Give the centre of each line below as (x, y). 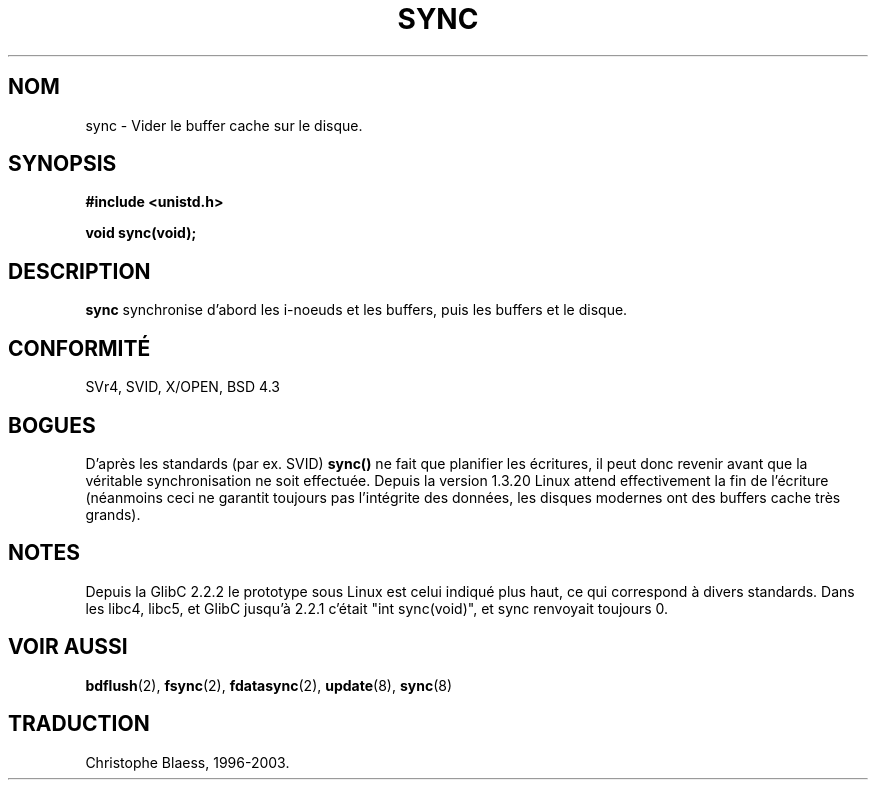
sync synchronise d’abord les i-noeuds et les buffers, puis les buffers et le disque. (356, 310)
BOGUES (52, 425)
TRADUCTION (79, 724)
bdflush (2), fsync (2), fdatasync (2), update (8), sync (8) (269, 685)
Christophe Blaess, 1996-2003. (187, 762)
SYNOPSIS (62, 164)
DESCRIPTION (79, 271)
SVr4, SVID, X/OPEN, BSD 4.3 (182, 387)
